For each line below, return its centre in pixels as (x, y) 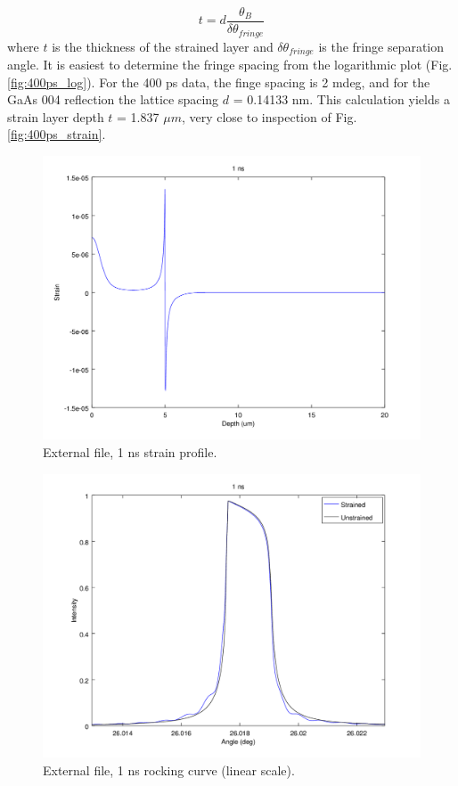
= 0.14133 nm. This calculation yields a (341, 99)
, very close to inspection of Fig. (269, 116)
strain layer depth (56, 116)
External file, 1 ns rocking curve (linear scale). (169, 770)
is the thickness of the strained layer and (163, 46)
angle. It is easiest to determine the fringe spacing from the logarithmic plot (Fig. (230, 64)
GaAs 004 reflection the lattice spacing (113, 99)
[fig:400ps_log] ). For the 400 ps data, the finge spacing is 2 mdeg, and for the (219, 82)
